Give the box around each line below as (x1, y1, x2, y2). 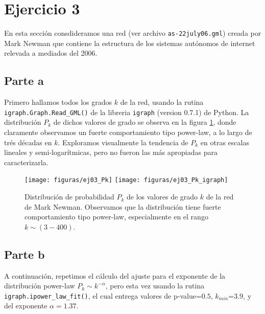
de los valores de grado (127, 191, 198, 202)
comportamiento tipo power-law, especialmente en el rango (25, 211, 208, 222)
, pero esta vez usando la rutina (105, 280, 205, 291)
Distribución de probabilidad (25, 191, 114, 202)
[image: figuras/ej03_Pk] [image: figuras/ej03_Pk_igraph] (25, 176, 228, 184)
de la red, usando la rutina (120, 97, 204, 107)
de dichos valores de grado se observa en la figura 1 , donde (53, 117, 236, 127)
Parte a (4, 73, 44, 88)
